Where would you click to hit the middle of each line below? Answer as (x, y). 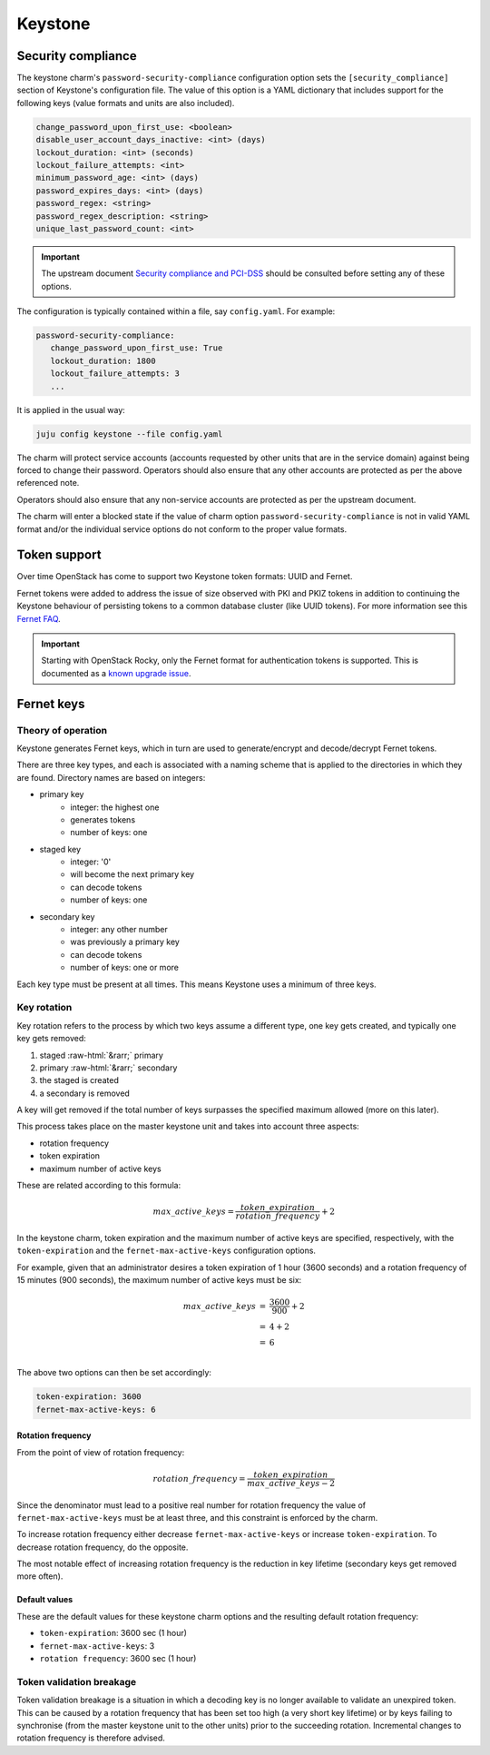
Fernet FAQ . (39, 618)
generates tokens (103, 819)
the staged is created (79, 1080)
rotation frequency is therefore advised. (91, 1738)
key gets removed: (51, 1039)
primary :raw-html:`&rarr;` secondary (108, 1068)
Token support (59, 555)
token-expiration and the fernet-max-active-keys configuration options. (167, 1251)
